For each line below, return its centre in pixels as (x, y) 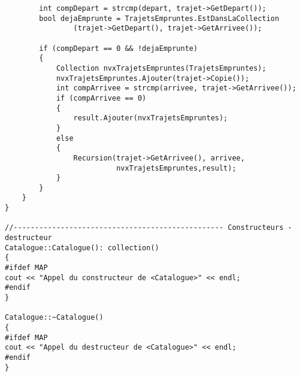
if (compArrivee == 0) (101, 98)
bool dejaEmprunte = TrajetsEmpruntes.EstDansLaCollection (159, 18)
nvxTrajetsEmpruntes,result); (176, 168)
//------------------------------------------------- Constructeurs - (149, 228)
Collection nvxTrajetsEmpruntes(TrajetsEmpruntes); (161, 68)
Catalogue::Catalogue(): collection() (82, 248)
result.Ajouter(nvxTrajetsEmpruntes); (151, 118)
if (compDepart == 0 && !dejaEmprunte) (119, 48)
